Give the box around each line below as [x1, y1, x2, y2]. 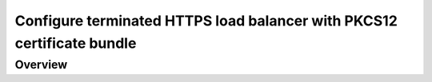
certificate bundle [14, 34, 137, 52]
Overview [14, 57, 68, 72]
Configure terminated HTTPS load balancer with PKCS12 [14, 12, 398, 29]
